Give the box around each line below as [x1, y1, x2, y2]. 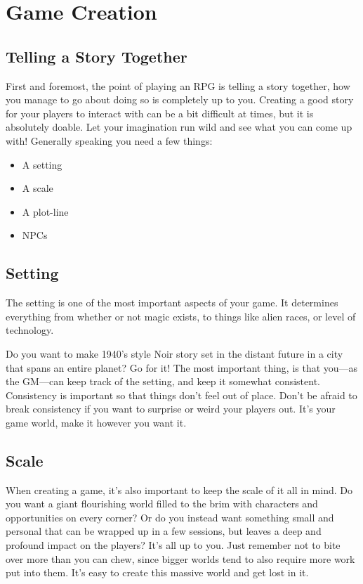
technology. [6, 323, 54, 337]
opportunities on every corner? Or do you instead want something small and [6, 510, 334, 524]
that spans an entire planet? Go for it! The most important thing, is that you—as [6, 360, 358, 375]
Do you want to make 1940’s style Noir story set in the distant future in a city [6, 346, 343, 361]
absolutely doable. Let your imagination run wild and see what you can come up [6, 119, 352, 134]
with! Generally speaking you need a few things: [6, 133, 213, 148]
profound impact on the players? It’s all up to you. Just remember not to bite [6, 538, 341, 552]
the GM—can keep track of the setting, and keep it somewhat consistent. [6, 374, 321, 389]
